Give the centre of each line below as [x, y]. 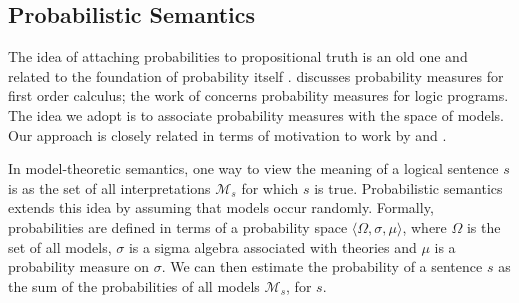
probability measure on [78, 266]
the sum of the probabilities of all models [134, 285]
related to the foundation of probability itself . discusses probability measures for [256, 75]
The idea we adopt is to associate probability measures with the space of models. [256, 114]
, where [424, 226]
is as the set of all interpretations [109, 187]
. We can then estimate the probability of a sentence [322, 266]
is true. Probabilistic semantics [408, 187]
